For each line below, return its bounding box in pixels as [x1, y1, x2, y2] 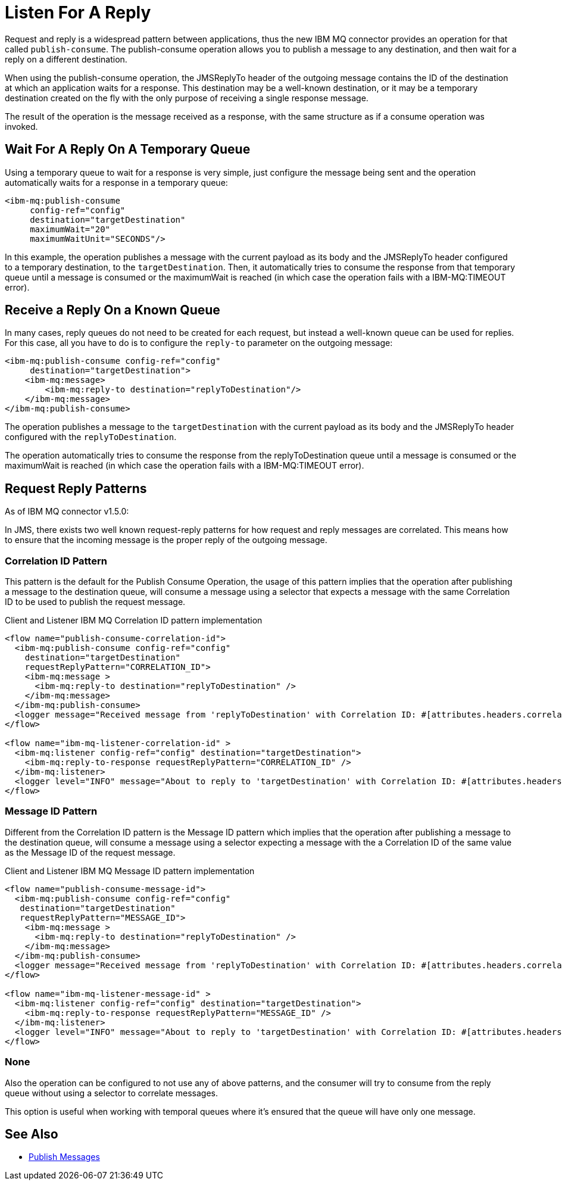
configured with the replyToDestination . [5, 432, 177, 442]
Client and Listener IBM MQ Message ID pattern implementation [5, 865, 255, 876]
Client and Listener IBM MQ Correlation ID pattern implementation [5, 615, 263, 626]
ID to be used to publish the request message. [5, 597, 186, 607]
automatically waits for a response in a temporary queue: [5, 177, 228, 188]
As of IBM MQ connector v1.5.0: [5, 506, 129, 517]
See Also [5, 1126, 58, 1142]
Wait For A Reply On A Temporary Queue [5, 142, 251, 157]
